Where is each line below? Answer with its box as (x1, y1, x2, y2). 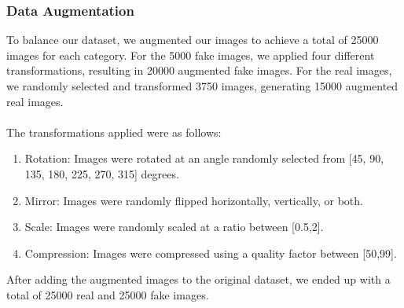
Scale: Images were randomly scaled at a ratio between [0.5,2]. (24, 218, 324, 235)
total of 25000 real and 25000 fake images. (6, 286, 209, 302)
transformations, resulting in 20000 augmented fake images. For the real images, (6, 62, 392, 79)
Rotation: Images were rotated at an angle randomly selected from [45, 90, (24, 150, 384, 167)
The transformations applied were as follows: (6, 123, 222, 140)
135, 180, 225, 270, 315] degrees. (24, 165, 179, 181)
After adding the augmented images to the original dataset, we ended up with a (6, 271, 391, 288)
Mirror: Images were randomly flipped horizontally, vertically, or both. (24, 192, 363, 208)
